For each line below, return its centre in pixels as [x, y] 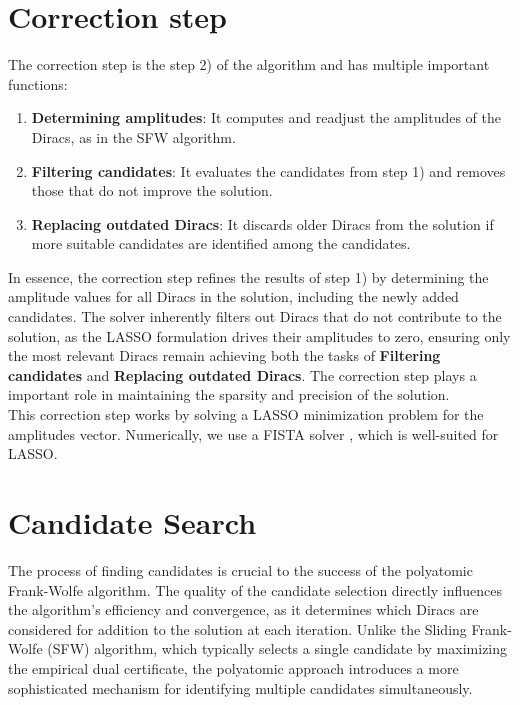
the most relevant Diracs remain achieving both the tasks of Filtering [224, 355]
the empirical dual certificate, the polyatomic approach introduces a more [233, 667]
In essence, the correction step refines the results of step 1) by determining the [248, 276]
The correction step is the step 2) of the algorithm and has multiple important [249, 64]
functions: [38, 83]
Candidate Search [132, 522]
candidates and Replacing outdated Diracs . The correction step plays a [242, 374]
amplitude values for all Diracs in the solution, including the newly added [233, 296]
